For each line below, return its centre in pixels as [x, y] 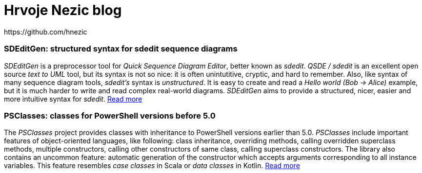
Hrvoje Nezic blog [63, 10]
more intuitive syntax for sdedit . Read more [73, 99]
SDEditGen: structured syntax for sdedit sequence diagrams [121, 49]
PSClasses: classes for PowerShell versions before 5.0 [110, 115]
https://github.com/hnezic [46, 32]
